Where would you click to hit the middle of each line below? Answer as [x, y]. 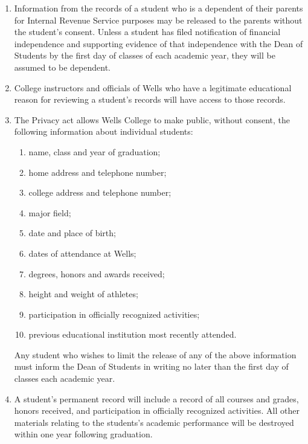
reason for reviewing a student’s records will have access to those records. [150, 99]
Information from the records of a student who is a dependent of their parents [159, 8]
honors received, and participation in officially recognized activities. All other [157, 410]
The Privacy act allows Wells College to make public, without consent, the [152, 119]
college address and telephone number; [100, 192]
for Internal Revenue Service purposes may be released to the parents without [158, 20]
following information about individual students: [104, 131]
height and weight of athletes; [83, 294]
